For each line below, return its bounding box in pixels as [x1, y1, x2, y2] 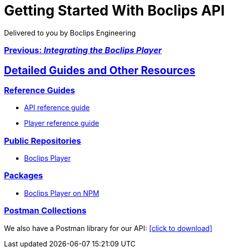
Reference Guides [4, 85, 75, 95]
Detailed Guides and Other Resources [4, 64, 195, 77]
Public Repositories [4, 135, 81, 146]
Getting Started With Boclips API [4, 2, 225, 19]
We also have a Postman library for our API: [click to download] [4, 223, 212, 232]
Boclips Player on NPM [24, 188, 99, 197]
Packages [4, 170, 43, 181]
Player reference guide [24, 119, 99, 128]
